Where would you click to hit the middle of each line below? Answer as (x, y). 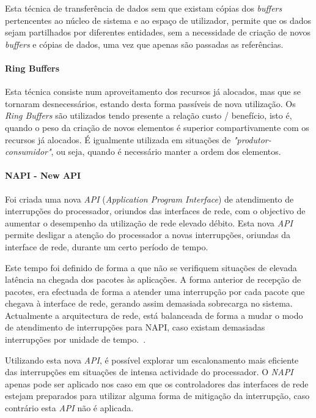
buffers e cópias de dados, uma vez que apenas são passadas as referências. (144, 44)
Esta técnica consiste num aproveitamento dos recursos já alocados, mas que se (153, 91)
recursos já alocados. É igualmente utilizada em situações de (118, 139)
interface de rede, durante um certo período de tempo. (107, 246)
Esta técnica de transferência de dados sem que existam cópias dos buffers (144, 8)
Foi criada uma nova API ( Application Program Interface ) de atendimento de (149, 199)
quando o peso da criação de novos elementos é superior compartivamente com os (157, 127)
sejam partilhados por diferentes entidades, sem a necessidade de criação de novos (158, 32)
